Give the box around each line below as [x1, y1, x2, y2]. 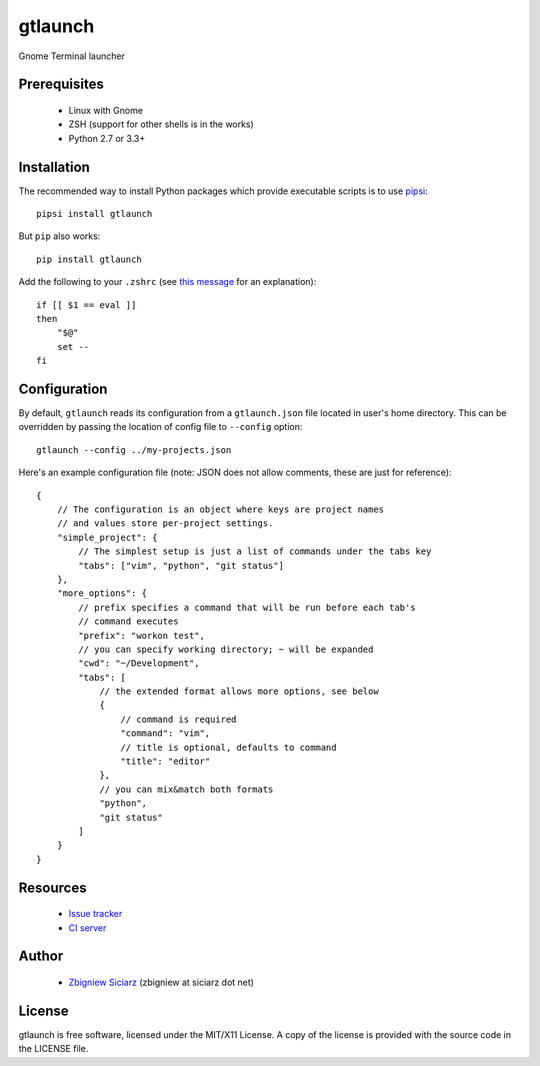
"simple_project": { [56, 531, 158, 543]
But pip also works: [18, 230, 101, 242]
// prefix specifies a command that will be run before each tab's [78, 601, 416, 613]
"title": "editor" [120, 756, 211, 767]
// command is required [120, 713, 237, 725]
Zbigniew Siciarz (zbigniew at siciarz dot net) [68, 976, 255, 988]
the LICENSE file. [18, 1043, 89, 1055]
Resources [18, 879, 87, 896]
